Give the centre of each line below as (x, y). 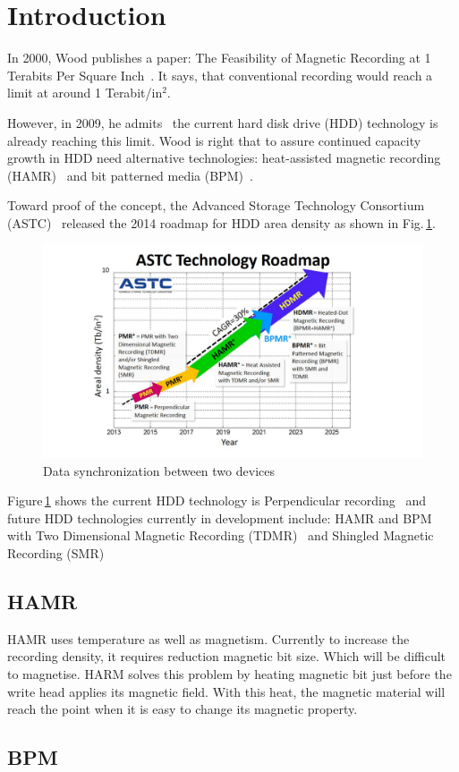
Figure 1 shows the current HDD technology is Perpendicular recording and (217, 501)
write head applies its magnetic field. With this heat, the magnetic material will (226, 691)
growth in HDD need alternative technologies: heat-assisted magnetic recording (224, 158)
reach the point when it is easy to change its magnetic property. (183, 709)
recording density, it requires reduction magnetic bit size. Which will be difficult (227, 656)
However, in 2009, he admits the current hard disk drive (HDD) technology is (223, 122)
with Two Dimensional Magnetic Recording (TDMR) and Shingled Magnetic (221, 535)
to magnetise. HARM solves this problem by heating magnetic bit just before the (229, 673)
